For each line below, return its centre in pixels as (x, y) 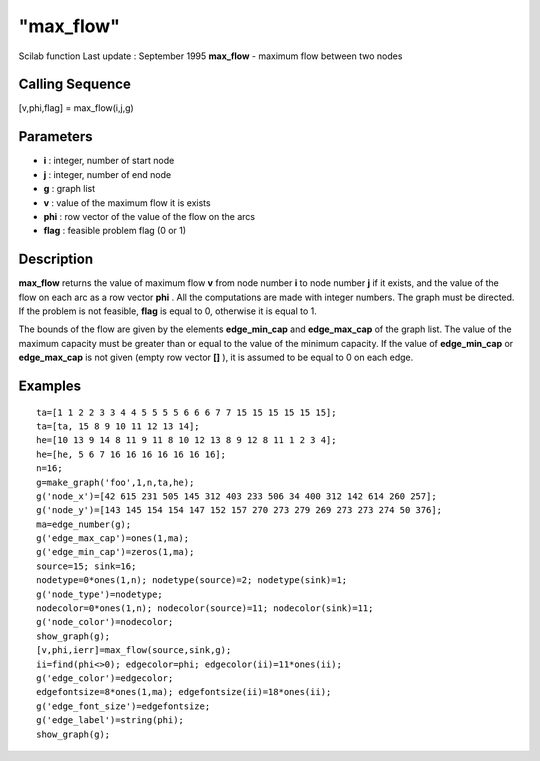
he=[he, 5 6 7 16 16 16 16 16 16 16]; (131, 454)
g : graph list (69, 189)
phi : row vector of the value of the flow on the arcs (149, 216)
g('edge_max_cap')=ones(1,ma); (113, 538)
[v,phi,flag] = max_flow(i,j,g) (76, 108)
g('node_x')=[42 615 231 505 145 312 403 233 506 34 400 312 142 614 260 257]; (236, 496)
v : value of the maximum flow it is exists (127, 202)
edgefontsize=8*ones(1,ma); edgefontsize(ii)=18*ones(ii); (184, 692)
